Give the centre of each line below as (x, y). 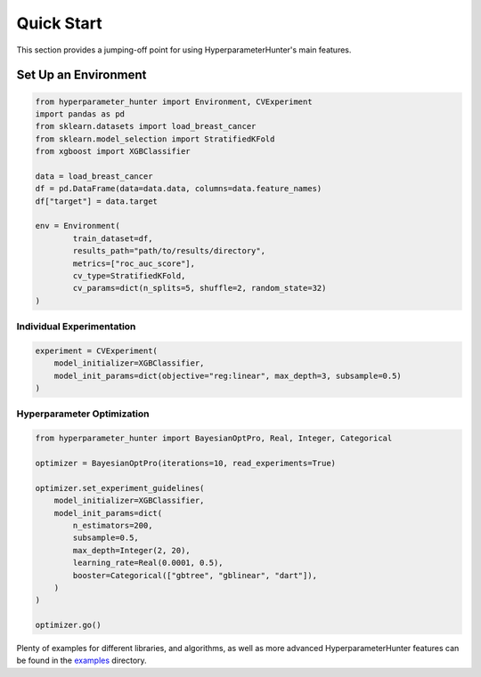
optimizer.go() (68, 625)
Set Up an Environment (82, 75)
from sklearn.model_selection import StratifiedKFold (155, 139)
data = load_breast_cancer (94, 176)
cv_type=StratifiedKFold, (129, 276)
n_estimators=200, (113, 525)
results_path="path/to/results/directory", (169, 251)
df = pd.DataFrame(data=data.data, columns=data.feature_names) (179, 189)
